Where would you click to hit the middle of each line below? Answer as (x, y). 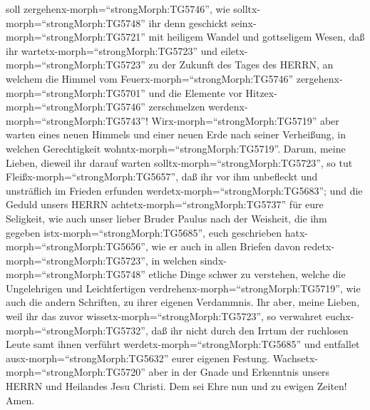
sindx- (213, 260)
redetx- (319, 246)
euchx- (340, 316)
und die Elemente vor (195, 92)
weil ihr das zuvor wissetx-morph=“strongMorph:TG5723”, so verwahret (164, 316)
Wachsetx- (295, 358)
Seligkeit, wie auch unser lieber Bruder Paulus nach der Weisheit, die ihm (166, 218)
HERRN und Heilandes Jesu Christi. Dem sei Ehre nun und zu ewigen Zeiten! (176, 386)
